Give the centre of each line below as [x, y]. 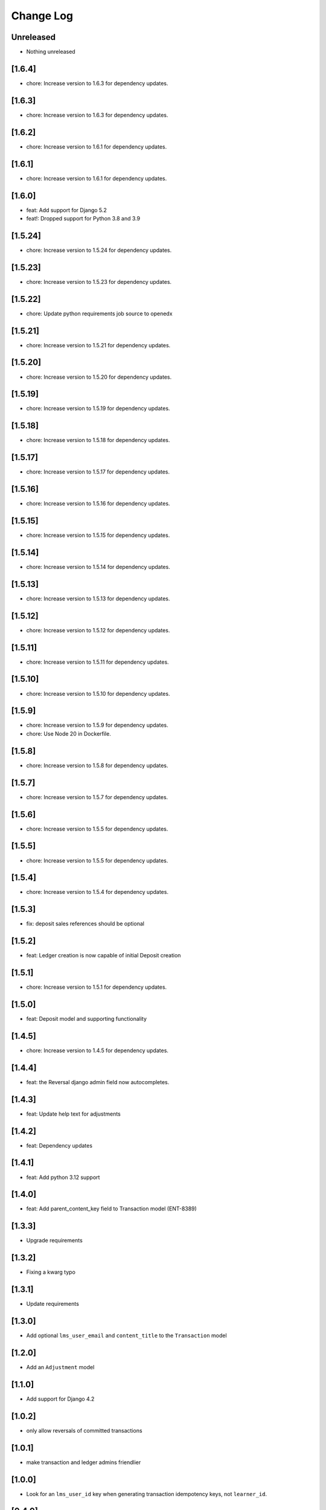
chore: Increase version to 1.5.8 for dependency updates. [97, 765]
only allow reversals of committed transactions [84, 1430]
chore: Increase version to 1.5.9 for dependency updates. [97, 725]
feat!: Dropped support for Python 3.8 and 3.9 [83, 218]
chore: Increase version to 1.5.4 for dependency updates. [97, 892]
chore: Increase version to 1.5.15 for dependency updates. [98, 535]
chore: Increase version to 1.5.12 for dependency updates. [98, 630]
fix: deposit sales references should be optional [85, 924]
